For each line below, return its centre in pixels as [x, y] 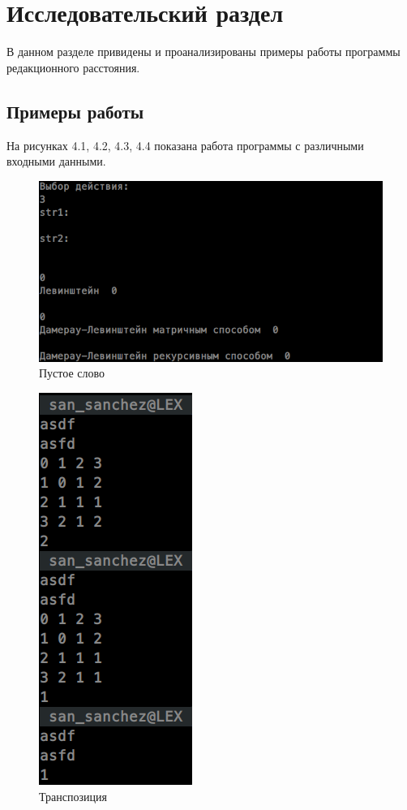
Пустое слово [72, 373]
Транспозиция [73, 796]
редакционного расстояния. [73, 67]
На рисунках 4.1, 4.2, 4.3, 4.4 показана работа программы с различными [185, 145]
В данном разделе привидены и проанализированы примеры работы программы [203, 52]
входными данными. [56, 161]
